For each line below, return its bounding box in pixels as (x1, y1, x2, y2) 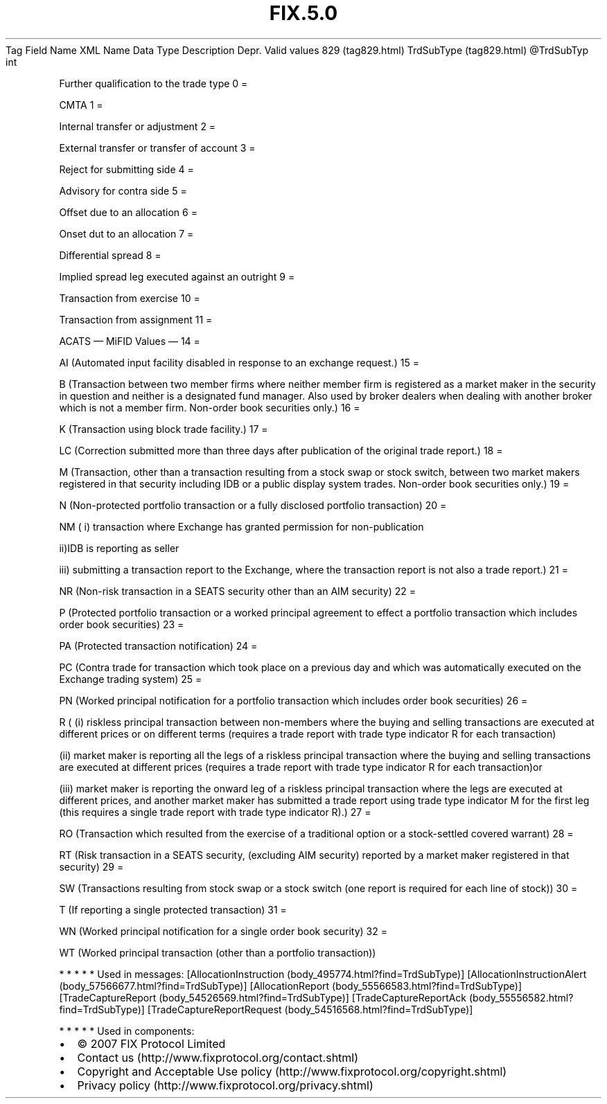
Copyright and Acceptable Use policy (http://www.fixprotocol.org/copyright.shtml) (77, 1064, 507, 1078)
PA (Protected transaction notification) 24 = (59, 639, 258, 652)
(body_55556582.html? (468, 991, 574, 1004)
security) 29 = (59, 860, 124, 873)
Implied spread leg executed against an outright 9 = (59, 270, 295, 283)
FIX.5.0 (269, 1, 338, 25)
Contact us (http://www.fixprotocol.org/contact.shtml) (77, 1050, 359, 1065)
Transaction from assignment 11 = (59, 313, 213, 326)
